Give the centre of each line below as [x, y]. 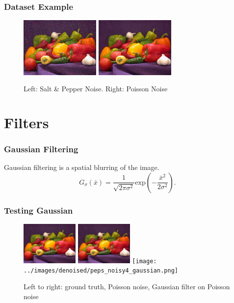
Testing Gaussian [39, 210]
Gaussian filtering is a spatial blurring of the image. [82, 167]
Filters [26, 122]
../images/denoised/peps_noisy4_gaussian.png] [101, 271]
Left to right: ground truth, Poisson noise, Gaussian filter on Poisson [127, 286]
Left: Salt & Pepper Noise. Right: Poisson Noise [96, 89]
